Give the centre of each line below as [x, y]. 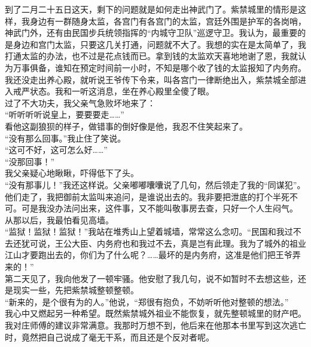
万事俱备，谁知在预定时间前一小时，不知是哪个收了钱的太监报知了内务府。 [159, 67]
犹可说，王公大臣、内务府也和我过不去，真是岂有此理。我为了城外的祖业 [164, 243]
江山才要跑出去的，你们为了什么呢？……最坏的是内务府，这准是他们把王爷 [149, 255]
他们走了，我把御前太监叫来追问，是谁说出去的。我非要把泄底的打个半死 [147, 196]
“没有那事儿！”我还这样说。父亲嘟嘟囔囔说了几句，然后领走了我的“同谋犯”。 [155, 184]
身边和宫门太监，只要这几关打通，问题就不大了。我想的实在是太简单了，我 [159, 44]
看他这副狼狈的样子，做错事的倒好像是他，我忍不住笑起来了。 [126, 126]
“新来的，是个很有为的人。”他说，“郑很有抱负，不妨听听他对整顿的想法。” [147, 301]
